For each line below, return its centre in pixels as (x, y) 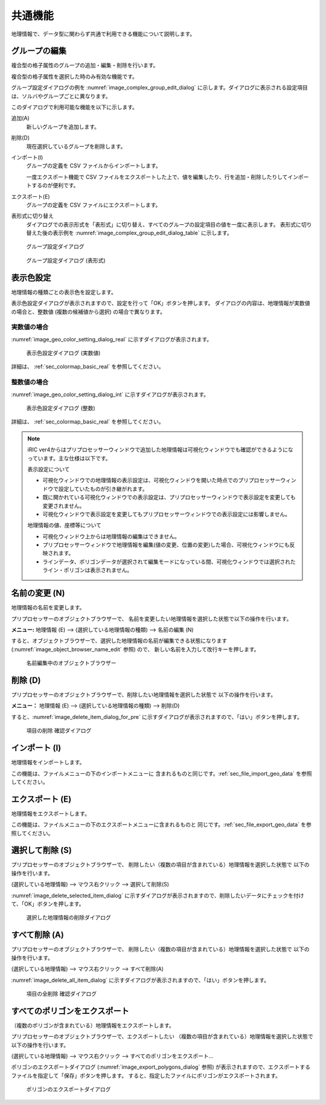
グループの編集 (39, 51)
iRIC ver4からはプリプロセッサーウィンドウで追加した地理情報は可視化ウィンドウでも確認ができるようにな (161, 449)
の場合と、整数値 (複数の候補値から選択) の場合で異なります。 (88, 312)
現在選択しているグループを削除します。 (76, 146)
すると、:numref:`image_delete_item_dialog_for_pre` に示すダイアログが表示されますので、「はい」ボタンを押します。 (157, 717)
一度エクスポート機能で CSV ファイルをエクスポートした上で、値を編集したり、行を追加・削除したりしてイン (162, 177)
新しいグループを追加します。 (63, 126)
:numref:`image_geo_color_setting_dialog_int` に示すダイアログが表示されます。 (110, 394)
